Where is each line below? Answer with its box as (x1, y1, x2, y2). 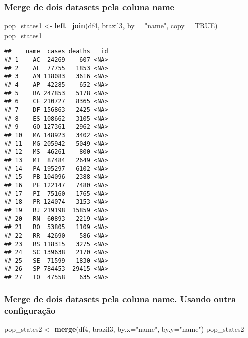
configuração (4, 304, 56, 316)
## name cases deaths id (4, 48, 108, 55)
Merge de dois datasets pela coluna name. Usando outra (4, 292, 236, 305)
